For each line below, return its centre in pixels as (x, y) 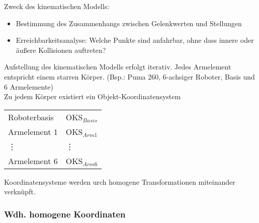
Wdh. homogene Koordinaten (65, 214)
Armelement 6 (33, 161)
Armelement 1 (33, 131)
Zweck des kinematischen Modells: (57, 6)
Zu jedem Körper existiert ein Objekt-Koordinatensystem (93, 96)
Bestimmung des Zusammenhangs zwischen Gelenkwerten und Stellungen (129, 23)
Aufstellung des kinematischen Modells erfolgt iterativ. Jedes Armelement (118, 67)
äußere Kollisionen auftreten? (61, 50)
